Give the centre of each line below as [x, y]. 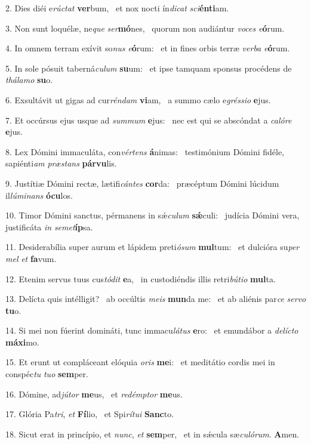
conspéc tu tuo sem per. [47, 374]
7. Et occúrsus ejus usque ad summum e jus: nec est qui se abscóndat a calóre [149, 120]
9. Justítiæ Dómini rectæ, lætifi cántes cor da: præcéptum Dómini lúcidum [142, 183]
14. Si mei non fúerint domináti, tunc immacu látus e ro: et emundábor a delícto [152, 330]
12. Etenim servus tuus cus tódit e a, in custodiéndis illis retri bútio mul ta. [141, 278]
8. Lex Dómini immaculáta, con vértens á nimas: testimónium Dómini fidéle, [145, 151]
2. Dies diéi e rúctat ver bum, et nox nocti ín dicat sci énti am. [117, 8]
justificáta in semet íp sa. [49, 226]
